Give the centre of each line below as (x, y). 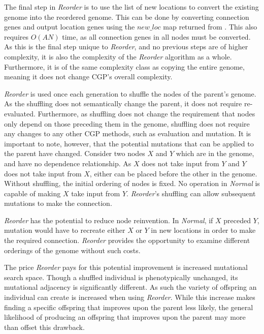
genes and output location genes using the (70, 27)
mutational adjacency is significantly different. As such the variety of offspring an (130, 287)
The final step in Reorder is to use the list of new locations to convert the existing (131, 7)
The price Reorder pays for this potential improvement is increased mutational (126, 267)
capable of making (32, 193)
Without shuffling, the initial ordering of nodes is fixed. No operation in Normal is (132, 183)
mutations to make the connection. (58, 203)
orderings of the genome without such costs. (72, 250)
